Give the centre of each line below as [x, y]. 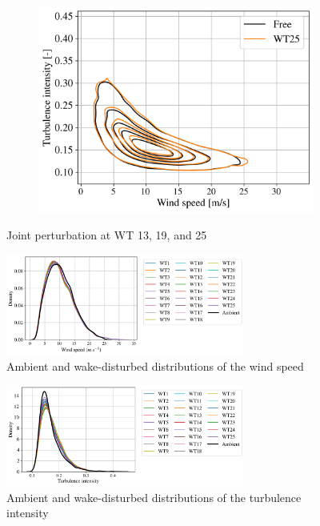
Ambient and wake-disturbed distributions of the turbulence [154, 497]
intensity [28, 513]
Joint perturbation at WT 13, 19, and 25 [107, 235]
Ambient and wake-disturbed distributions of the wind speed [155, 365]
